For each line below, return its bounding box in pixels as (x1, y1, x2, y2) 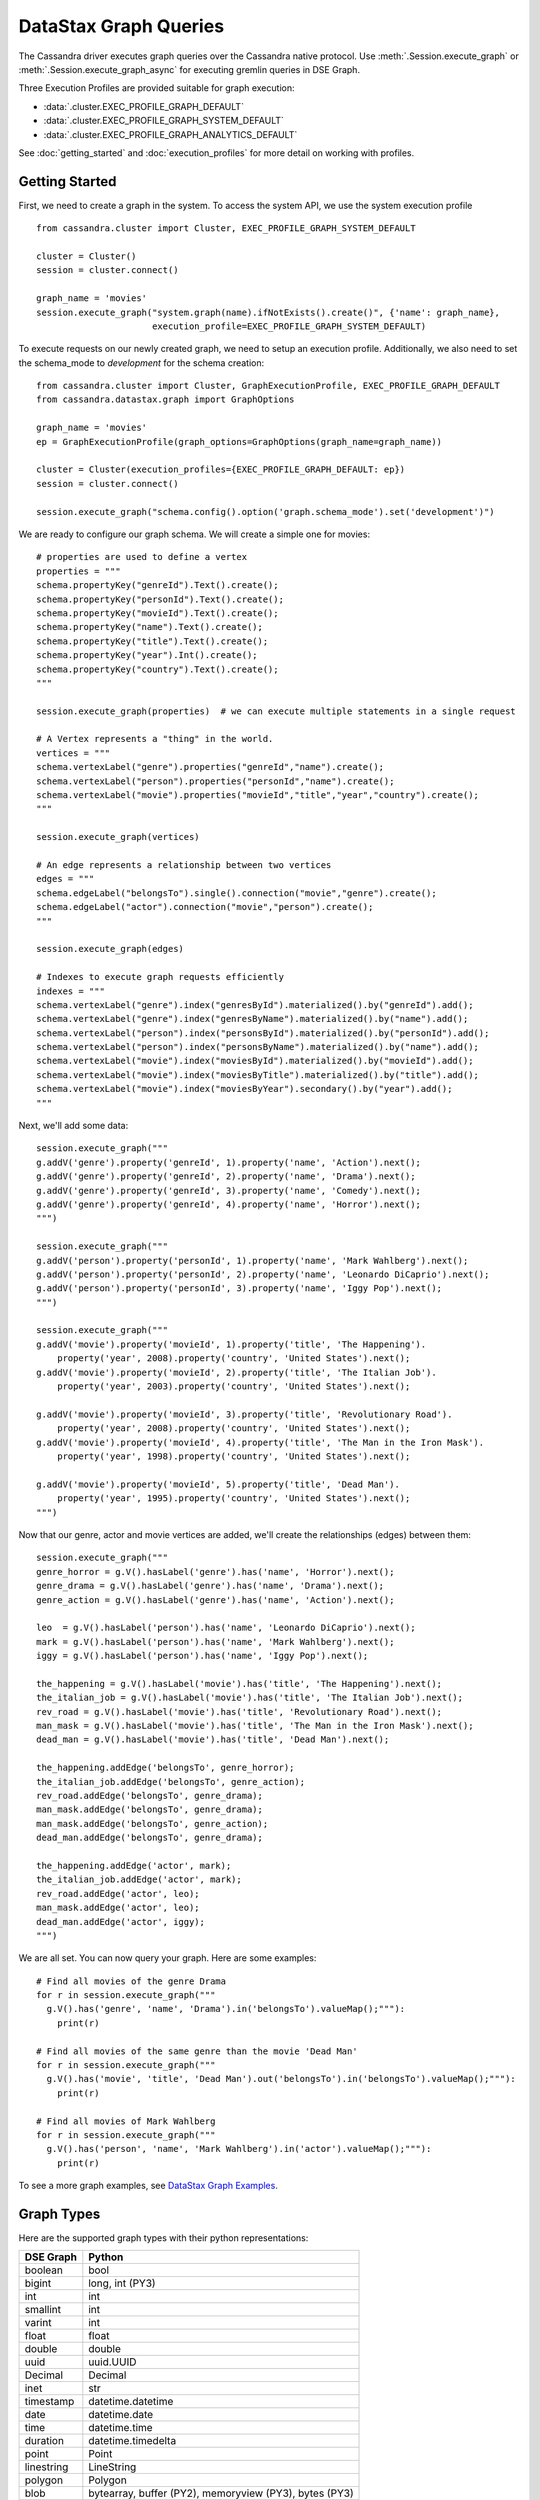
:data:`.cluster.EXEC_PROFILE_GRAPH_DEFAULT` (43, 100, 245, 112)
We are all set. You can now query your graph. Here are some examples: (18, 1952, 317, 1964)
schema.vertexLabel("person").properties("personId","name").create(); (36, 775, 395, 787)
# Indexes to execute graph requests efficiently (36, 971, 285, 983)
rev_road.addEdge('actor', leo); (36, 1888, 200, 1899)
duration (24, 2434, 65, 2448)
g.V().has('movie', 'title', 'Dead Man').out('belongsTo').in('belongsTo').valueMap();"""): (46, 2073, 517, 2085)
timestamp (24, 2395, 75, 2409)
